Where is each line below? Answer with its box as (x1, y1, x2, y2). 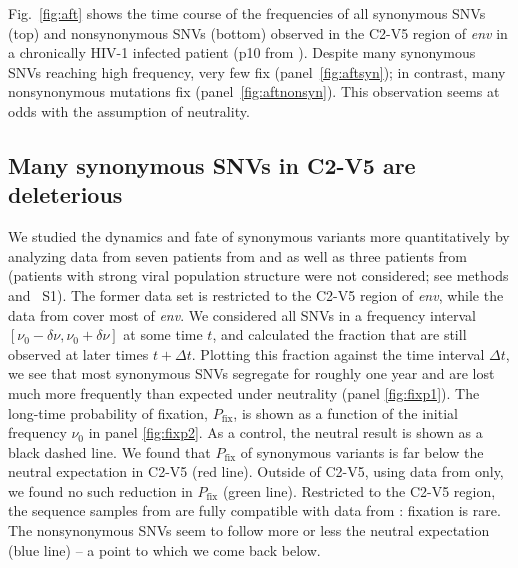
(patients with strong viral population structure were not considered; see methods (8, 265, 509, 286)
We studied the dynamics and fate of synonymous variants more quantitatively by (8, 226, 510, 247)
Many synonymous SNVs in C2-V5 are (8, 149, 416, 180)
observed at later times (8, 343, 149, 364)
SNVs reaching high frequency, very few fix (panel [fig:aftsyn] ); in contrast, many (8, 61, 506, 82)
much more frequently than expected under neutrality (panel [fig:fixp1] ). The (8, 382, 480, 403)
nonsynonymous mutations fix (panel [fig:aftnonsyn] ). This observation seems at (8, 81, 500, 102)
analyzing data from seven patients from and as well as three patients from (8, 245, 468, 266)
